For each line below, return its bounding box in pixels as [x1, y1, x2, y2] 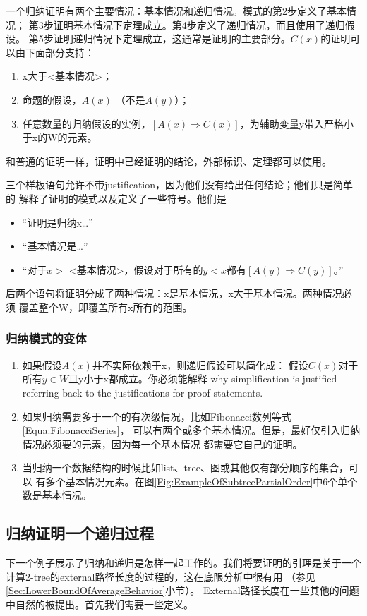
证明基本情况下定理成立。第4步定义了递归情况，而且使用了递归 [53, 17, 345, 32]
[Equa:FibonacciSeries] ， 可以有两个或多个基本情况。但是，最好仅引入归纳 [22, 423, 361, 437]
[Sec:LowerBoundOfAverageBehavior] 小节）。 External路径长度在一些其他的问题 [6, 583, 359, 598]
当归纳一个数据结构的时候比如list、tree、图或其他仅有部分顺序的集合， [22, 460, 349, 475]
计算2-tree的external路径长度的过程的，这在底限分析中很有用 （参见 [6, 569, 316, 584]
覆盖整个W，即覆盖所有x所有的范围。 [18, 299, 193, 314]
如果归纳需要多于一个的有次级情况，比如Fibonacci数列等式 [22, 409, 292, 423]
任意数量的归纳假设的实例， [22, 116, 151, 131]
